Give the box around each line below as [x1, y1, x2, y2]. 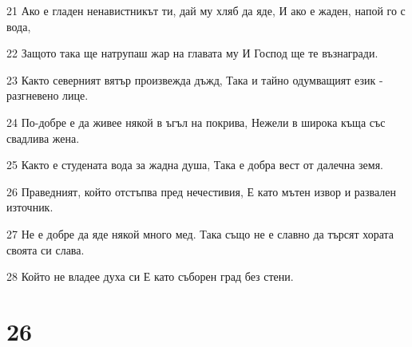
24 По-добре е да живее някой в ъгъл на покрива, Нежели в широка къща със [6, 113, 386, 130]
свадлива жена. [6, 129, 80, 146]
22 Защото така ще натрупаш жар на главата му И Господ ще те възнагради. [6, 45, 378, 61]
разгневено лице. [6, 87, 89, 104]
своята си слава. [6, 241, 85, 258]
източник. [6, 199, 53, 215]
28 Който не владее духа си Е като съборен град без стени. [6, 268, 294, 285]
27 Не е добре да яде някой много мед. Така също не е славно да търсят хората [6, 225, 394, 242]
